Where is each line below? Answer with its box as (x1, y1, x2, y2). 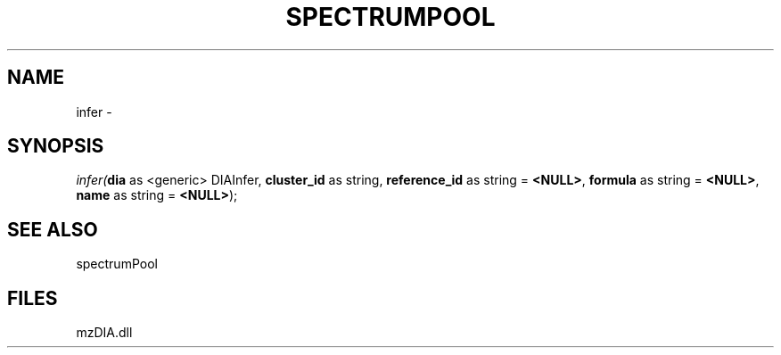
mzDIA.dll (76, 325, 133, 341)
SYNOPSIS (7, 135, 104, 158)
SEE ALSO (7, 218, 98, 241)
